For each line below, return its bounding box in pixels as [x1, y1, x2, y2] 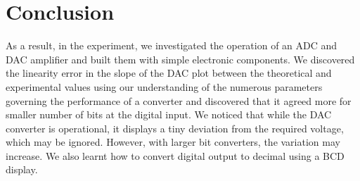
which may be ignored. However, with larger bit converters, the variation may [6, 135, 340, 149]
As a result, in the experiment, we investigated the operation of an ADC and [6, 38, 337, 53]
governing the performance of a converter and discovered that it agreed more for [6, 93, 352, 108]
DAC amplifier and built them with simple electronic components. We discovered [6, 51, 355, 66]
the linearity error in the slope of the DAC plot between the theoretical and [6, 65, 332, 80]
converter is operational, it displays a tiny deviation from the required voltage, [6, 120, 344, 135]
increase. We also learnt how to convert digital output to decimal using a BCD [6, 148, 345, 163]
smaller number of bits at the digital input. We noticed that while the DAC [6, 107, 332, 122]
